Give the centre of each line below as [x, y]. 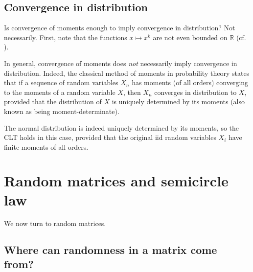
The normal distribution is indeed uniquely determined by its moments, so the [122, 127]
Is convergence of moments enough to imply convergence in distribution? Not [120, 28]
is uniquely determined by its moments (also [178, 102]
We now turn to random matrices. [55, 223]
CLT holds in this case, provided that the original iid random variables [110, 137]
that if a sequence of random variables [61, 82]
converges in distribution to [195, 92]
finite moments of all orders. [46, 147]
